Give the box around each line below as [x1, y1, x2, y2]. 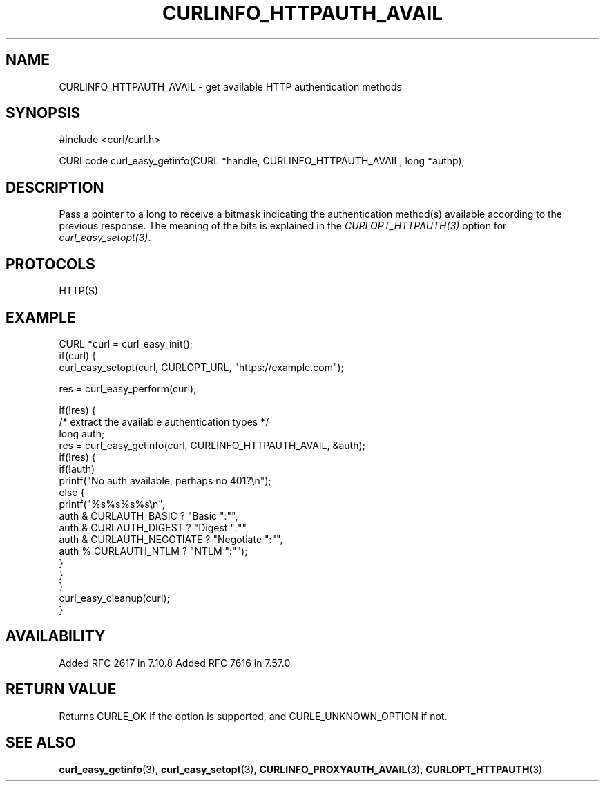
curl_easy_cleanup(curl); [59, 591, 170, 604]
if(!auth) [59, 462, 95, 475]
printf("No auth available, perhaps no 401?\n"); [59, 474, 271, 486]
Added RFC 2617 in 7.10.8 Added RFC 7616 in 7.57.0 [59, 656, 291, 669]
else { [59, 486, 85, 498]
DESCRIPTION [6, 178, 104, 196]
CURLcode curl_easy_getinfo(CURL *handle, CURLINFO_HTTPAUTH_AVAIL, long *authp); [59, 155, 465, 167]
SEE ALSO [6, 734, 76, 752]
